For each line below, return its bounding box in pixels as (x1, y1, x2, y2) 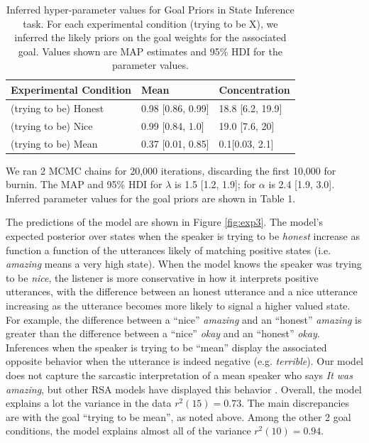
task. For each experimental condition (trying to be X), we (23, 16, 278, 31)
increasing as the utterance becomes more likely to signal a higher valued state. (6, 297, 351, 312)
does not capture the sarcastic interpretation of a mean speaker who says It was (6, 367, 353, 382)
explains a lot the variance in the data (6, 395, 172, 410)
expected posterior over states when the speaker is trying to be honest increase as (6, 228, 360, 243)
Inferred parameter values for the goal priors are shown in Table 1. (6, 190, 296, 205)
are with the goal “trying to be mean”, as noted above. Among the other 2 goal (6, 409, 351, 424)
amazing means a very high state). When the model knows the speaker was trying (6, 256, 362, 271)
